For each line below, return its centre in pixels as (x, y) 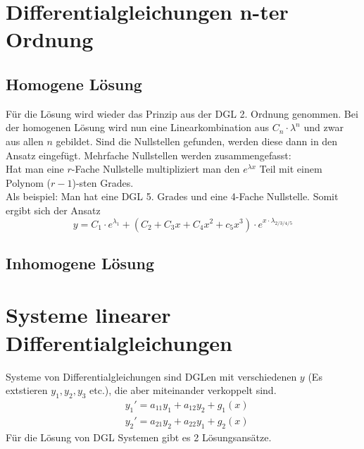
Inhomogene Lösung (80, 263)
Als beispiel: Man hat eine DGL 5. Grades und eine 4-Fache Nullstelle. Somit (172, 196)
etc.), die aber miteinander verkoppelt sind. (183, 390)
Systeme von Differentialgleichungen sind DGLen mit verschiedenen (151, 376)
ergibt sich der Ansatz (53, 210)
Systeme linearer (88, 315)
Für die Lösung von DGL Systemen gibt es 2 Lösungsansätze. (139, 437)
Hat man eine (35, 169)
